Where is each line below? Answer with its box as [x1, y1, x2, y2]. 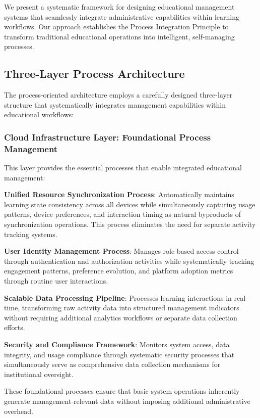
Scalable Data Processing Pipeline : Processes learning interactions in [4, 292, 232, 303]
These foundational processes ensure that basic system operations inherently [4, 386, 240, 396]
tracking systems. [4, 228, 57, 239]
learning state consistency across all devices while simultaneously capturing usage [4, 199, 255, 209]
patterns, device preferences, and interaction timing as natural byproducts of [4, 209, 241, 219]
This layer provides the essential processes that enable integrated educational [4, 162, 242, 173]
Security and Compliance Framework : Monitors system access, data [4, 339, 230, 349]
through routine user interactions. [4, 275, 108, 286]
